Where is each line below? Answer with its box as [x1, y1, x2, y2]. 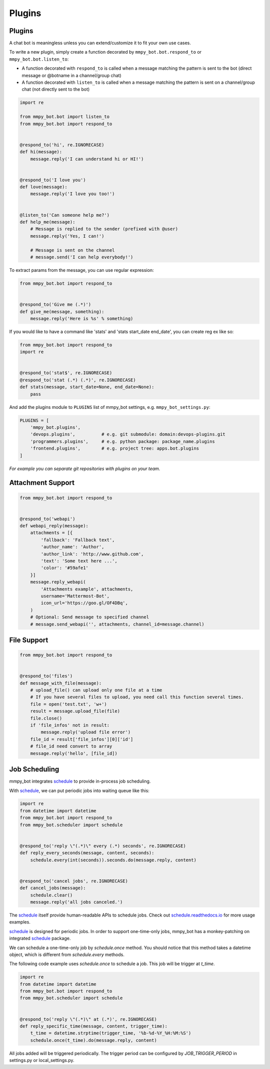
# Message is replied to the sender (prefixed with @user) [30, 226, 178, 232]
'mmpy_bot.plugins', [30, 424, 81, 430]
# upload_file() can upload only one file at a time [30, 687, 162, 693]
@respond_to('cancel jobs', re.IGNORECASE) [19, 878, 128, 884]
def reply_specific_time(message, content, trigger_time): [19, 1023, 167, 1029]
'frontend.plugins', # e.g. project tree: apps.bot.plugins [30, 445, 199, 451]
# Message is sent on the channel [30, 247, 115, 253]
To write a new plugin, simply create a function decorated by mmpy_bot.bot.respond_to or [9, 49, 202, 55]
